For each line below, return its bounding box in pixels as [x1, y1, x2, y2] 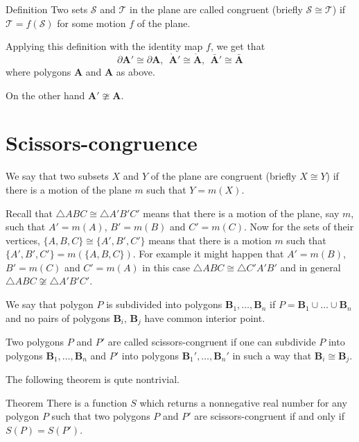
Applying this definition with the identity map [6, 39, 203, 53]
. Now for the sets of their [244, 219, 354, 234]
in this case [142, 260, 190, 274]
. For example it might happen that [132, 246, 284, 261]
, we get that [210, 39, 265, 53]
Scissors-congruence [6, 128, 198, 157]
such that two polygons [51, 409, 150, 423]
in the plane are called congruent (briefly [130, 2, 303, 16]
